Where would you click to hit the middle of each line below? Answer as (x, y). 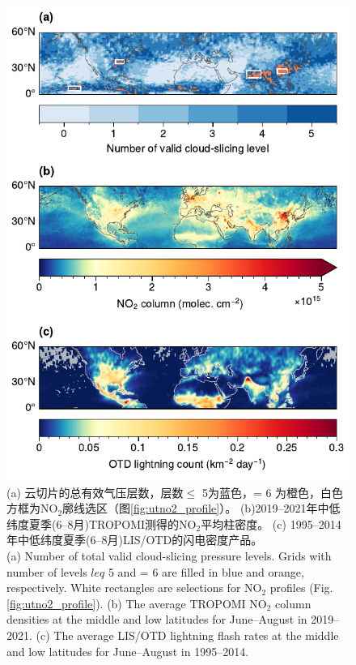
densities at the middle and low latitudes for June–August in (157, 619)
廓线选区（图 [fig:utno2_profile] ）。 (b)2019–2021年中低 (201, 508)
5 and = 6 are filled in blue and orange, (206, 571)
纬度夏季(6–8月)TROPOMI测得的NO (102, 523)
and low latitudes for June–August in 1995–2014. (128, 651)
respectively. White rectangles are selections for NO (134, 588)
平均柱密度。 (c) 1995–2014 (271, 523)
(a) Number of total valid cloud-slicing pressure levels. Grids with (169, 556)
